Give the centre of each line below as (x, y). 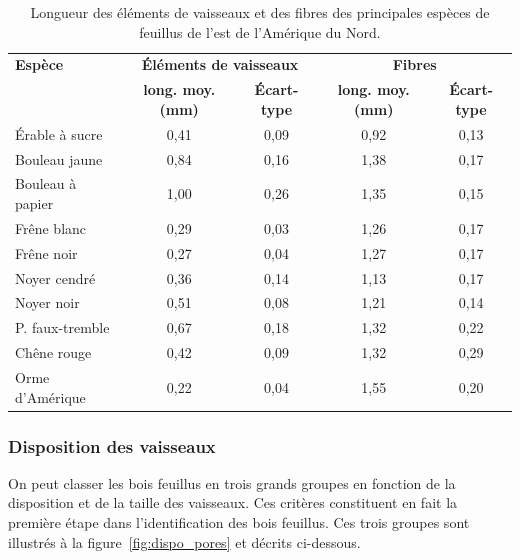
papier (34, 203)
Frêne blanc (51, 227)
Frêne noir (46, 252)
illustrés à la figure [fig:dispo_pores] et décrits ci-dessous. (184, 541)
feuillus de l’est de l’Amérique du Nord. (260, 31)
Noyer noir (47, 302)
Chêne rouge (53, 352)
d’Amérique (50, 396)
